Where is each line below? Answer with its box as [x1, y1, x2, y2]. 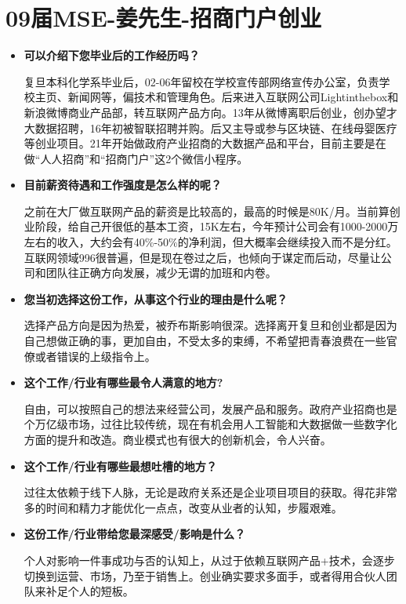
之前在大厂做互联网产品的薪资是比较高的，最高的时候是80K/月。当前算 [24, 202, 390, 219]
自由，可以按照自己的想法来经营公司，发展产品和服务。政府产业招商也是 [24, 400, 397, 417]
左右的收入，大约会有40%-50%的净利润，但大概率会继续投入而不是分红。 [24, 234, 397, 250]
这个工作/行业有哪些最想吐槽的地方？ [24, 457, 217, 474]
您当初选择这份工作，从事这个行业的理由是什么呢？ [24, 290, 288, 307]
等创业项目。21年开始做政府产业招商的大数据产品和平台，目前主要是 [24, 135, 375, 151]
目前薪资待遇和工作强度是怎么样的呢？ [24, 176, 222, 193]
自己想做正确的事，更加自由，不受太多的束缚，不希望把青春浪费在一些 [24, 333, 386, 349]
